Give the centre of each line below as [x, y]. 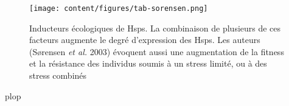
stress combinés [58, 75]
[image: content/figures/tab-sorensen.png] [119, 8]
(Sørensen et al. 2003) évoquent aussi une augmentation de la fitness [157, 51]
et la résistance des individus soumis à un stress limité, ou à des [148, 63]
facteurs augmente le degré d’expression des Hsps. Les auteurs [145, 40]
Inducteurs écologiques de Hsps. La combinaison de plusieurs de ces [155, 28]
